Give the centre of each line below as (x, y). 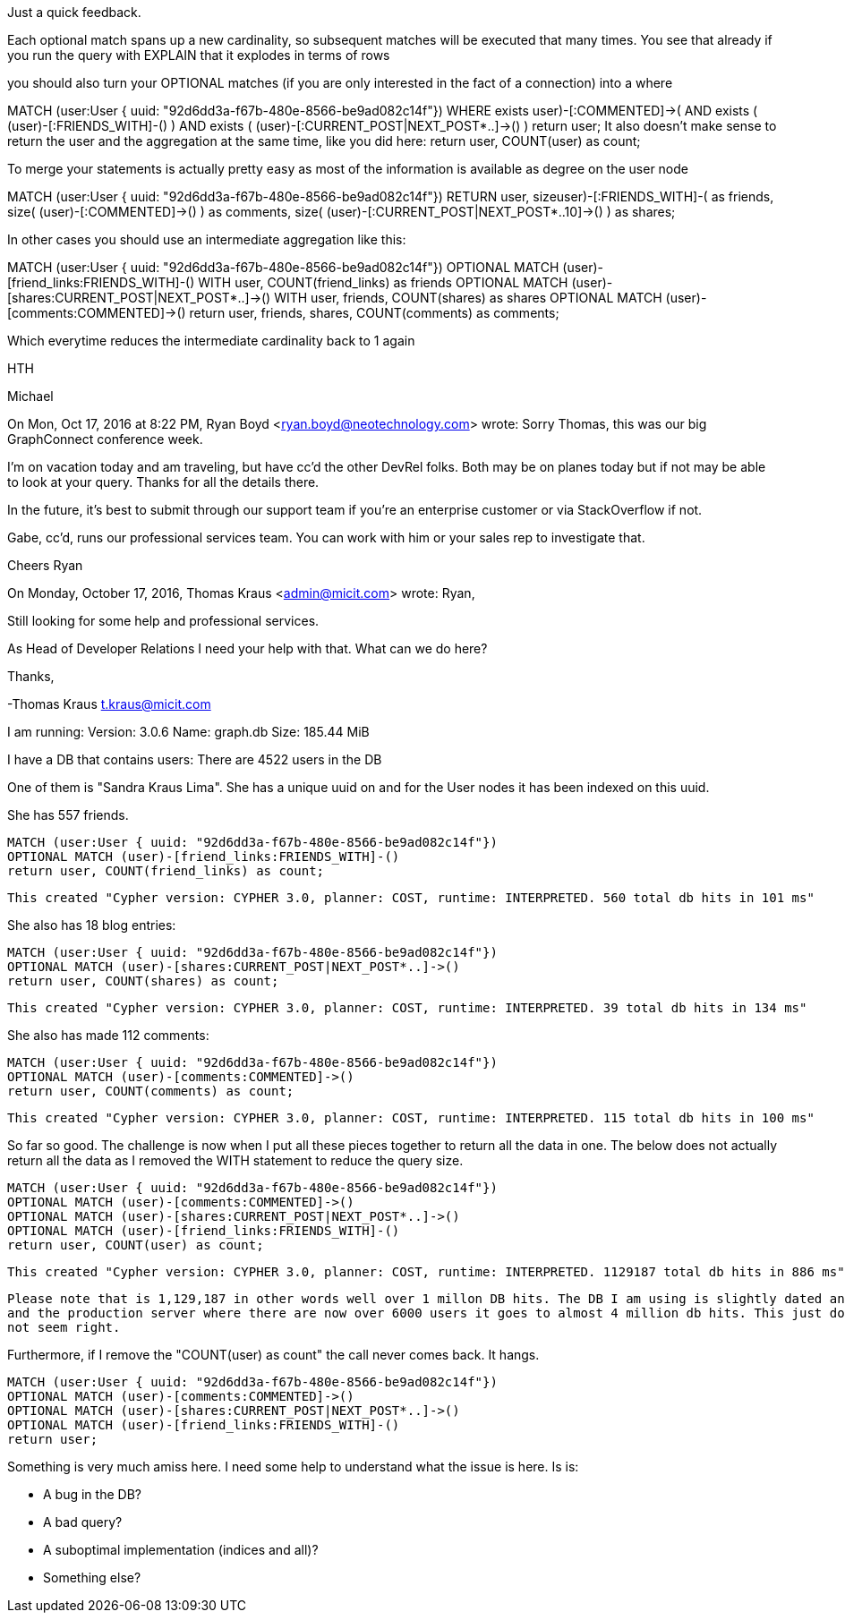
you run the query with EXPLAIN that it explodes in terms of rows (199, 55)
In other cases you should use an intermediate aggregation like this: (207, 239)
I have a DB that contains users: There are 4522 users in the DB (195, 759)
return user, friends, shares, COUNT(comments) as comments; (374, 313)
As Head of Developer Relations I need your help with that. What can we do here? (248, 648)
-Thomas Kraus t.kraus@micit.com (109, 704)
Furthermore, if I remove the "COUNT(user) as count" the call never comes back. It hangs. (273, 1355)
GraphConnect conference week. (105, 439)
